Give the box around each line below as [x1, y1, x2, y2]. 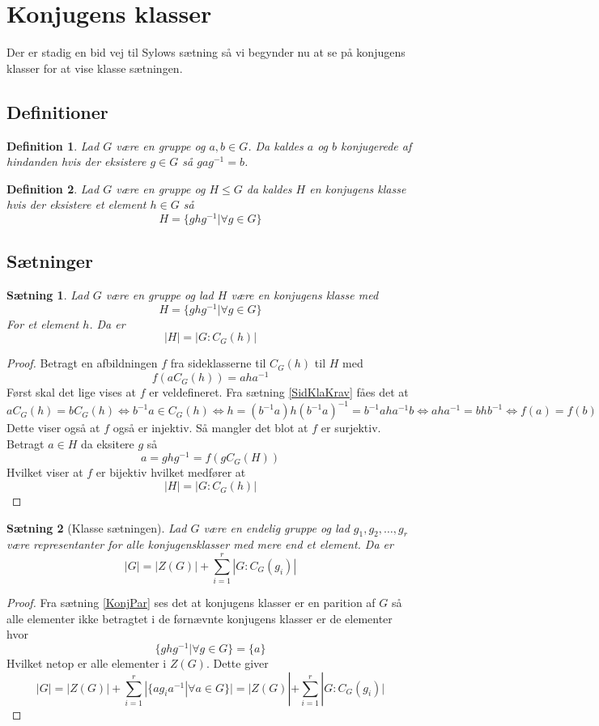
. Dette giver [206, 655, 269, 672]
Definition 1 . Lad [6, 137, 100, 154]
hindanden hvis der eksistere [6, 153, 147, 170]
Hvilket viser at [6, 464, 83, 481]
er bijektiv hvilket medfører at [96, 464, 246, 481]
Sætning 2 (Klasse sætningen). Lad [6, 519, 187, 536]
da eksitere [80, 435, 134, 452]
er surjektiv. [321, 419, 381, 436]
